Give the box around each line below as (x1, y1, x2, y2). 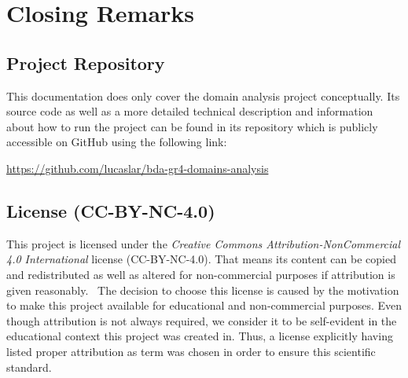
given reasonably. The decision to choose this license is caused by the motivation (6, 281, 399, 298)
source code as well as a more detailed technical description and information (6, 103, 373, 119)
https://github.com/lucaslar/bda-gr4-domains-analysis (6, 160, 269, 176)
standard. (6, 358, 52, 375)
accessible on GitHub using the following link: (6, 134, 227, 150)
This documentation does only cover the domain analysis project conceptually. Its (6, 87, 400, 104)
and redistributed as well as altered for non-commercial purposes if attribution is (6, 266, 395, 282)
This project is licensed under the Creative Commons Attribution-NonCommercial (6, 235, 401, 251)
